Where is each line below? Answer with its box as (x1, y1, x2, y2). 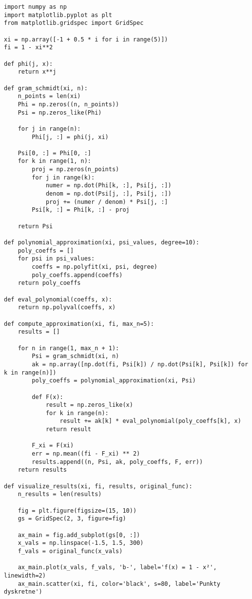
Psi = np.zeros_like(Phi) (18, 109, 102, 116)
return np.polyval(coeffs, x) (18, 304, 116, 311)
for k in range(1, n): (18, 158, 91, 165)
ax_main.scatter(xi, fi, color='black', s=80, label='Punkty (18, 580, 220, 587)
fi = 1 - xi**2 (4, 44, 53, 51)
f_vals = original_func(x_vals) (18, 547, 123, 555)
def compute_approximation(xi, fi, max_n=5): (4, 320, 154, 327)
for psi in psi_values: (18, 255, 95, 262)
